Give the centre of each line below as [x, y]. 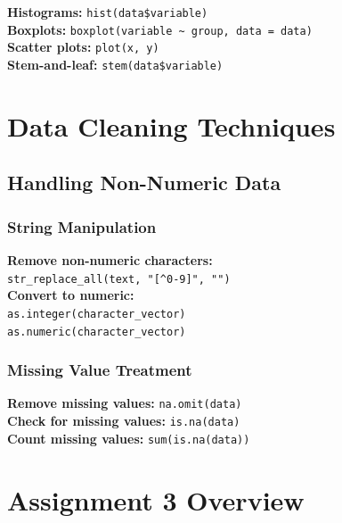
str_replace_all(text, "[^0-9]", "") [119, 279]
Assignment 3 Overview [156, 499]
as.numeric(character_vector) [97, 332]
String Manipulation [82, 226]
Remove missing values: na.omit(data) [125, 403]
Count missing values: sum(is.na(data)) [129, 438]
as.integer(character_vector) [97, 314]
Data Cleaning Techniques [171, 125]
